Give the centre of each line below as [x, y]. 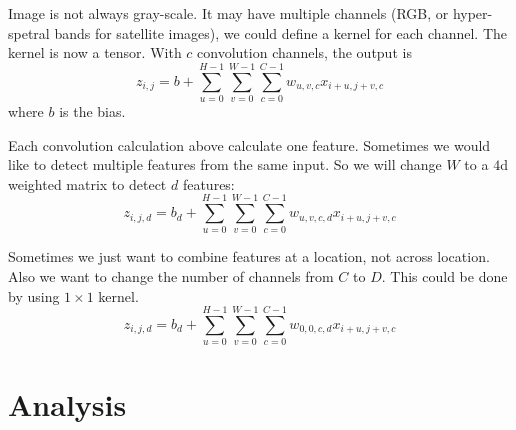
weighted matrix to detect [87, 183]
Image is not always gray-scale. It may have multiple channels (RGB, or [228, 13]
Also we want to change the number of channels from [171, 276]
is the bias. [92, 110]
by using [34, 295]
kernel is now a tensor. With [95, 52]
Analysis [67, 403]
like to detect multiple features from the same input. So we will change [225, 164]
